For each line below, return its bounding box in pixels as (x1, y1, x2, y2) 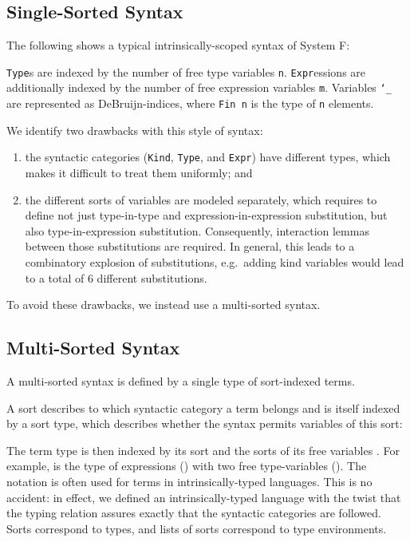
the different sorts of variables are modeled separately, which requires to (25, 191, 377, 208)
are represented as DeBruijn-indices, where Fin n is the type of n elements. (6, 95, 374, 112)
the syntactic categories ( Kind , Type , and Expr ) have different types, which (25, 148, 391, 165)
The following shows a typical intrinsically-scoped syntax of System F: (6, 37, 350, 53)
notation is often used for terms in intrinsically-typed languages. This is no (6, 473, 373, 489)
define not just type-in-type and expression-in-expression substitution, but (25, 207, 388, 224)
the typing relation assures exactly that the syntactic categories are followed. (6, 504, 381, 521)
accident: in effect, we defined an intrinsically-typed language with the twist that (6, 489, 401, 505)
